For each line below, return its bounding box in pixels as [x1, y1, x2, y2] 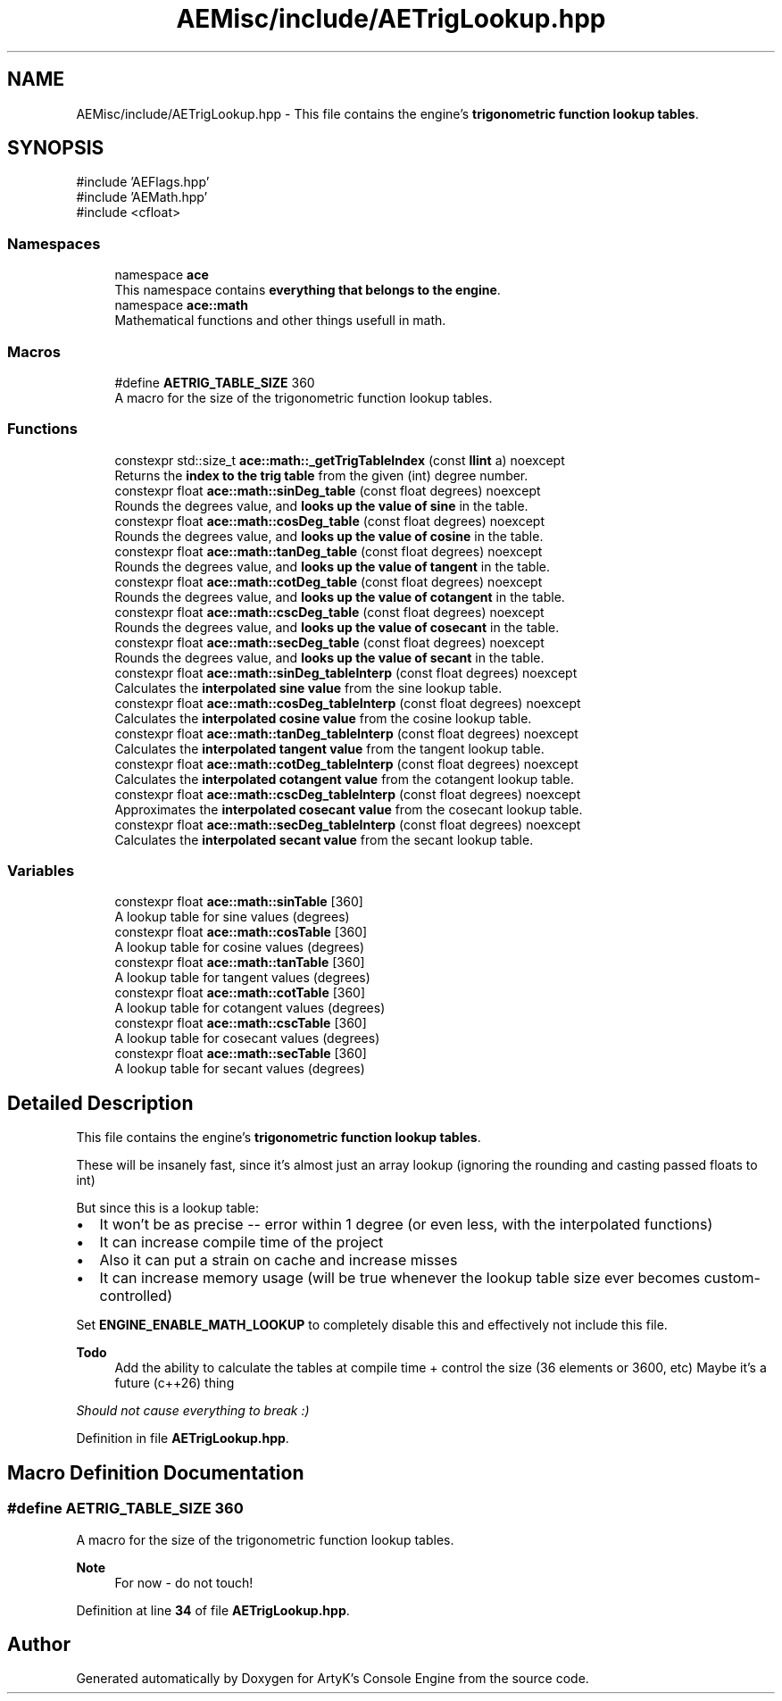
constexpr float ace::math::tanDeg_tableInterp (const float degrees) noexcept [114, 725, 578, 741]
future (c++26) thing [114, 1375, 235, 1391]
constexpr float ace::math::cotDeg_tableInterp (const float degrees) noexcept [114, 755, 578, 771]
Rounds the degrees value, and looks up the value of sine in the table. [114, 497, 528, 513]
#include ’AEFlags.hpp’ [76, 174, 210, 190]
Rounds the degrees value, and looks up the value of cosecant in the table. [114, 619, 560, 635]
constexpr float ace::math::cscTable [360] [114, 1015, 367, 1031]
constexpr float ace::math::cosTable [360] [114, 924, 368, 940]
